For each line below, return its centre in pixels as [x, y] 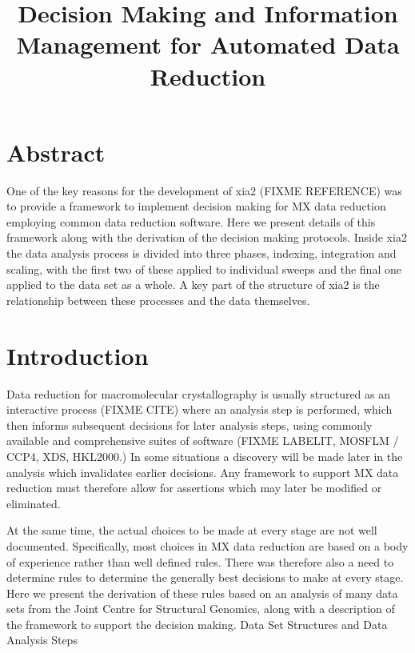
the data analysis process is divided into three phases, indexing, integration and [202, 253]
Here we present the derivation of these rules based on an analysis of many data [202, 593]
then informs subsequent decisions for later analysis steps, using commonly [190, 425]
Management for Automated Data [208, 44]
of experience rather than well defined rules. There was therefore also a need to [200, 561]
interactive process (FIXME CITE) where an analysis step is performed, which [200, 409]
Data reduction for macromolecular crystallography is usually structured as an [199, 393]
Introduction [78, 355]
